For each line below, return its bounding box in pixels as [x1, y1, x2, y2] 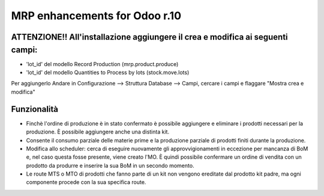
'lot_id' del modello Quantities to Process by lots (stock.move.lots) [26, 69, 190, 76]
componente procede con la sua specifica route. [26, 179, 146, 186]
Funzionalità [11, 104, 58, 114]
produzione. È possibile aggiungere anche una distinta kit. [26, 128, 170, 135]
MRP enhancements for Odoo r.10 [11, 9, 182, 22]
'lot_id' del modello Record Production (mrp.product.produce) [26, 60, 179, 67]
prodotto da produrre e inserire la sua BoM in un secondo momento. [26, 162, 194, 169]
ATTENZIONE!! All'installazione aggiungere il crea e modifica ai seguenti [11, 32, 288, 42]
